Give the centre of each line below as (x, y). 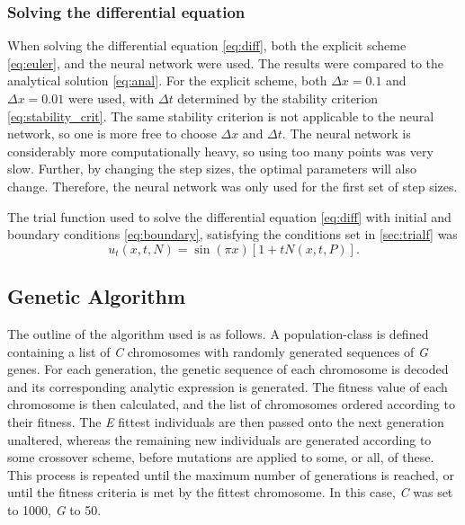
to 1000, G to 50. (54, 509)
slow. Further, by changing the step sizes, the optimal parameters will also (212, 169)
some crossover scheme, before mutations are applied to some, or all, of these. (221, 457)
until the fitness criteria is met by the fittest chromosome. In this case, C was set (230, 492)
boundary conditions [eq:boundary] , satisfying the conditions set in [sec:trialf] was (232, 234)
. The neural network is (346, 133)
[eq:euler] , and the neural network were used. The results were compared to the (226, 62)
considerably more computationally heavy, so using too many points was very (220, 151)
